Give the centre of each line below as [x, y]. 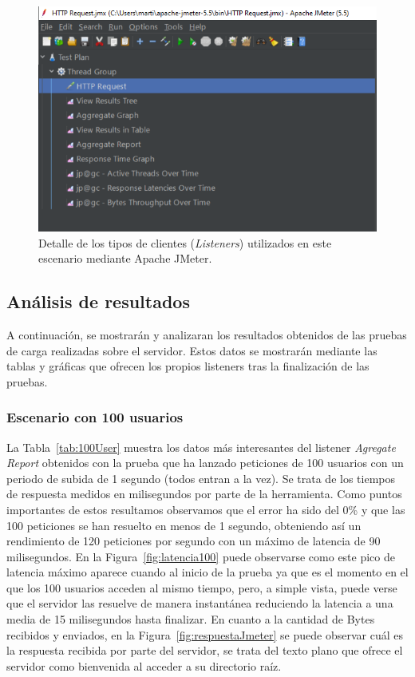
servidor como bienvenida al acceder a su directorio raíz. [144, 665]
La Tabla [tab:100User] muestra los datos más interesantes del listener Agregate [201, 447]
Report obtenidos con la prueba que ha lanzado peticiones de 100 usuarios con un [205, 463]
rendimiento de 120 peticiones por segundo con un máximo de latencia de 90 [194, 541]
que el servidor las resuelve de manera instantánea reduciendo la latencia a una [200, 603]
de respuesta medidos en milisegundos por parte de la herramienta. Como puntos [204, 494]
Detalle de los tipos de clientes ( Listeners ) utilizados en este [185, 242]
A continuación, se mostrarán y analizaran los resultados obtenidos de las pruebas [207, 334]
